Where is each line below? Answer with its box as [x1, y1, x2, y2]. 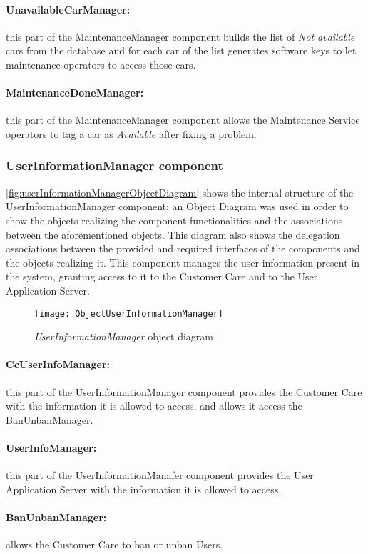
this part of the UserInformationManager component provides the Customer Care [6, 384, 362, 399]
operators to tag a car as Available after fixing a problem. [6, 126, 257, 141]
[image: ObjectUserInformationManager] [34, 308, 223, 319]
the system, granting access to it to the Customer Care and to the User [6, 269, 318, 284]
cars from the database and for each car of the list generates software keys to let [6, 43, 357, 58]
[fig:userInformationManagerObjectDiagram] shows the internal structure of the [6, 184, 354, 199]
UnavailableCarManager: [6, 1, 131, 16]
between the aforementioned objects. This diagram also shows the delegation [6, 227, 340, 242]
